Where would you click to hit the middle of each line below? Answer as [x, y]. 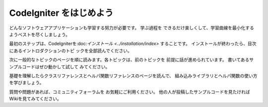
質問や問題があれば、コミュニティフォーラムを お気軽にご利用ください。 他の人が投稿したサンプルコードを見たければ [130, 92]
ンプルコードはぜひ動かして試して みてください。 [60, 66]
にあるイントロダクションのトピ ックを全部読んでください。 [71, 51]
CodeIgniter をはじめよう [61, 13]
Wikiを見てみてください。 [35, 99]
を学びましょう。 [27, 83]
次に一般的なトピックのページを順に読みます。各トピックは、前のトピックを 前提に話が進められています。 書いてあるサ [132, 60]
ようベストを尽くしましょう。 [40, 34]
